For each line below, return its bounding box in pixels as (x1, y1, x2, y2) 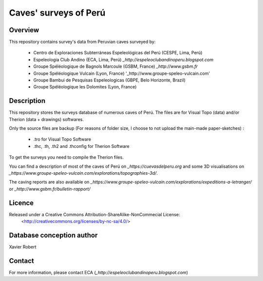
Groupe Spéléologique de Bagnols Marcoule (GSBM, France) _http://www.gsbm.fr (33, 63, 198, 69)
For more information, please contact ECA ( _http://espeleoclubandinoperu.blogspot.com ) (9, 269, 188, 275)
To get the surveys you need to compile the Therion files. (9, 154, 124, 161)
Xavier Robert (9, 244, 37, 250)
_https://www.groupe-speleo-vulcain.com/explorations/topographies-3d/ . (9, 170, 158, 176)
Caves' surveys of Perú (9, 7, 106, 18)
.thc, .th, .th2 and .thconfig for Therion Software (33, 143, 130, 149)
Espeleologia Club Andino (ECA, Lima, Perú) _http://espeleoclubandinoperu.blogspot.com (33, 57, 214, 62)
